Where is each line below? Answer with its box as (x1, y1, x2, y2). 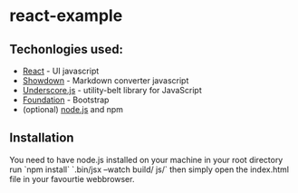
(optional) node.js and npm (22, 104, 124, 114)
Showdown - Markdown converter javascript (22, 75, 189, 86)
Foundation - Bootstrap (22, 94, 110, 105)
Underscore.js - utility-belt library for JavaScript (22, 85, 202, 95)
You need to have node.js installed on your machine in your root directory (9, 154, 284, 165)
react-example (9, 5, 123, 26)
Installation (9, 130, 74, 146)
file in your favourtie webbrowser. (9, 173, 135, 184)
